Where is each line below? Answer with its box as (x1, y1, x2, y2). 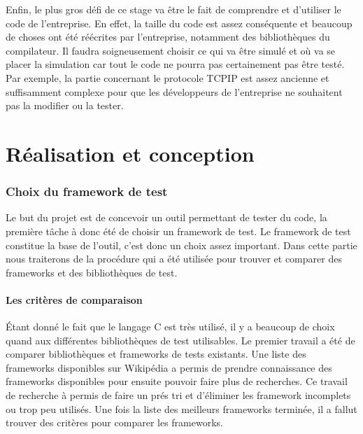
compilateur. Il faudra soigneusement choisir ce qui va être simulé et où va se (6, 43, 336, 57)
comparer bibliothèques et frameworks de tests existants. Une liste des (6, 346, 306, 361)
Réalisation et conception (6, 139, 255, 167)
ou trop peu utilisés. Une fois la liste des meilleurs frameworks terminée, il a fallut (6, 401, 357, 416)
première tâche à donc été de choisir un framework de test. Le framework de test (6, 223, 351, 238)
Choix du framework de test (6, 183, 168, 200)
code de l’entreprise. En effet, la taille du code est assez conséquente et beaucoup (6, 15, 353, 30)
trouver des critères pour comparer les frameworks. (6, 415, 223, 430)
